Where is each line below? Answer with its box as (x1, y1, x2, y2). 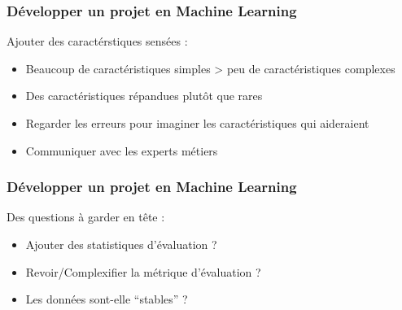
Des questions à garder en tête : (7, 208, 165, 225)
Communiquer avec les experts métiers (25, 142, 218, 159)
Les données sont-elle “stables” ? (25, 290, 188, 308)
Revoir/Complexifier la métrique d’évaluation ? (25, 263, 261, 280)
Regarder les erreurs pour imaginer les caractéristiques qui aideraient (25, 115, 369, 131)
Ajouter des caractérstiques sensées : (7, 33, 188, 50)
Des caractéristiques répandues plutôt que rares (25, 87, 263, 104)
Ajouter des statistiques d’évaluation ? (25, 236, 217, 252)
